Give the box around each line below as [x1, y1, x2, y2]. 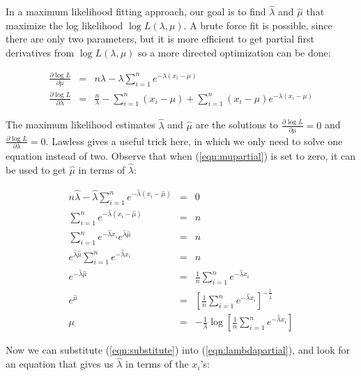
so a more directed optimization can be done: [138, 45, 331, 59]
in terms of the [125, 356, 189, 371]
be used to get [6, 163, 66, 177]
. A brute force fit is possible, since [183, 17, 332, 32]
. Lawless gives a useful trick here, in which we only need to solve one [45, 133, 343, 148]
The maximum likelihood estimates [6, 117, 155, 132]
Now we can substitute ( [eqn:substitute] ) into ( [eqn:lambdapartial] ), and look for [6, 343, 350, 357]
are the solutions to [195, 117, 279, 132]
